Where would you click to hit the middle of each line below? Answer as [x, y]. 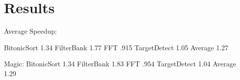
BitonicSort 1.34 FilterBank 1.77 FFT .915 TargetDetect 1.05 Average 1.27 [116, 47]
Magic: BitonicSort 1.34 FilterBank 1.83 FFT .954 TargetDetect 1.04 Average [120, 64]
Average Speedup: [31, 31]
